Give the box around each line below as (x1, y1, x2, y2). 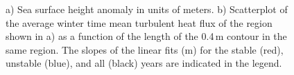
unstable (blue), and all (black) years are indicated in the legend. (6, 56, 282, 70)
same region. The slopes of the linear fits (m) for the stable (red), (6, 42, 284, 56)
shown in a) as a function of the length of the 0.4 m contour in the (6, 29, 287, 43)
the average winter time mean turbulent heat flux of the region (6, 15, 273, 30)
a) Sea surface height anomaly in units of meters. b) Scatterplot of (6, 2, 288, 16)
